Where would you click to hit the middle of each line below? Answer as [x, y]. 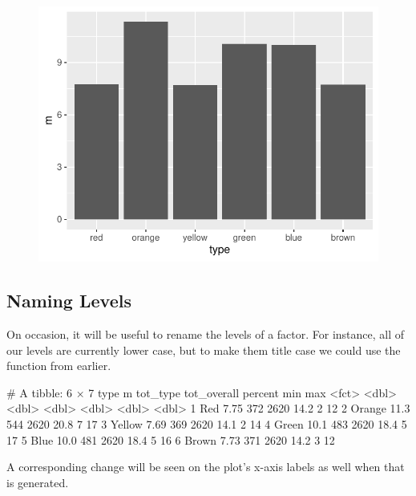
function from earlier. [59, 366]
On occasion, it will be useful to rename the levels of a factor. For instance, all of [206, 333]
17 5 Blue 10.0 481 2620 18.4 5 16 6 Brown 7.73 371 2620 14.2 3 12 [171, 439]
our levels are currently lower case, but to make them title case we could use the [204, 350]
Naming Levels [69, 301]
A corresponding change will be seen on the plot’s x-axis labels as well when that [206, 467]
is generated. [38, 482]
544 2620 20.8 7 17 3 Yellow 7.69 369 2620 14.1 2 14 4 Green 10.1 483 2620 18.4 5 [207, 423]
